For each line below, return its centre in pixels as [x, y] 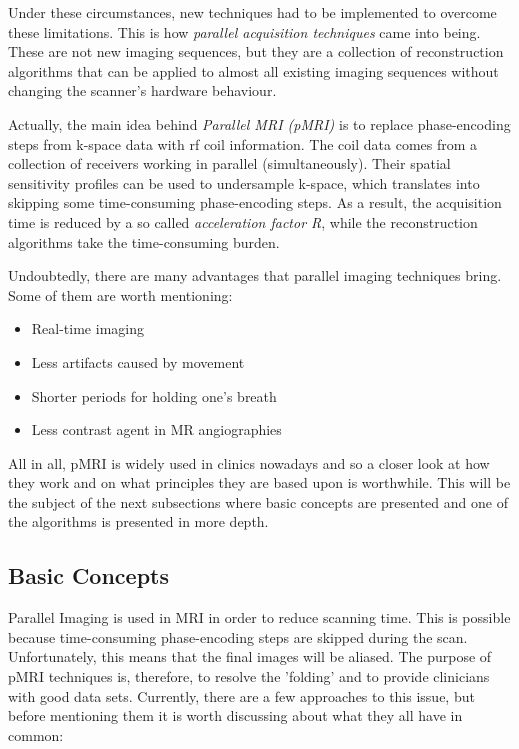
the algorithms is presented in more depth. [138, 521]
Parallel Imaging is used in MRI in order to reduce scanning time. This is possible [259, 617]
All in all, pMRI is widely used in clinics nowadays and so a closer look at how [249, 462]
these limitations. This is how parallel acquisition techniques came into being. [244, 31]
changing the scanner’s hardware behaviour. [142, 90]
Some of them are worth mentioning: [120, 294]
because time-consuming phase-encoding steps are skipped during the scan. [238, 636]
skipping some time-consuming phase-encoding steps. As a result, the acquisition [255, 202]
